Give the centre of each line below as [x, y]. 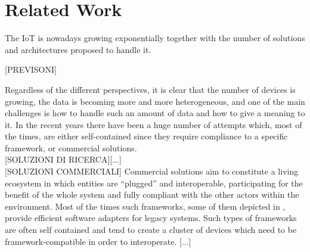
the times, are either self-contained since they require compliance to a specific [146, 136]
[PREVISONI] [31, 69]
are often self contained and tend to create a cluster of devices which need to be [151, 230]
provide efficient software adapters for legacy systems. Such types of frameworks [151, 218]
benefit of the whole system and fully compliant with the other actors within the [152, 195]
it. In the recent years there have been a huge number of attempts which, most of [154, 124]
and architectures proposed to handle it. [78, 49]
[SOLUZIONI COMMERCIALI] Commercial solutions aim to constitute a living [152, 171]
